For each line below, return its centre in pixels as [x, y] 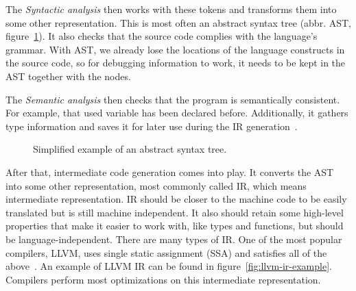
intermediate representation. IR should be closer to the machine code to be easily [176, 199]
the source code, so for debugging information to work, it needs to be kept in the [176, 63]
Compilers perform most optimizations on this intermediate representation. [163, 279]
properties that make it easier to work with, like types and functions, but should [175, 226]
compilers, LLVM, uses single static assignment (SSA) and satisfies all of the [166, 252]
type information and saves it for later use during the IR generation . [152, 126]
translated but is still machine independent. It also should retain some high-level [175, 212]
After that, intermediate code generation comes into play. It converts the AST [170, 172]
